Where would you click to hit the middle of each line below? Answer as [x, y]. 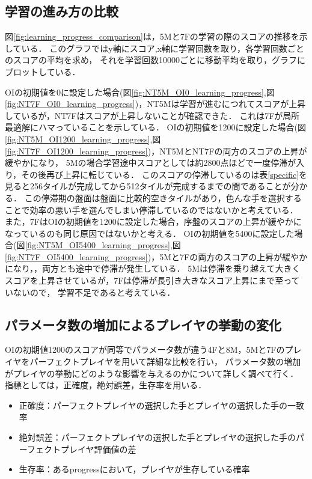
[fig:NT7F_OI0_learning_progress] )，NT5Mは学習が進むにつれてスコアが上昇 [155, 104]
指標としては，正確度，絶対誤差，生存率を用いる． [106, 385]
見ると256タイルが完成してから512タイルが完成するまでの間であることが [148, 186]
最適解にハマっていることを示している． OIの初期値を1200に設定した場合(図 [155, 127]
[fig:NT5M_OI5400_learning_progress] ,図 [103, 245]
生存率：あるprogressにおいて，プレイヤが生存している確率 [134, 469]
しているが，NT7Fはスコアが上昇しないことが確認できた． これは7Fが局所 [152, 115]
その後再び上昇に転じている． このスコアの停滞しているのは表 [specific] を [164, 174]
